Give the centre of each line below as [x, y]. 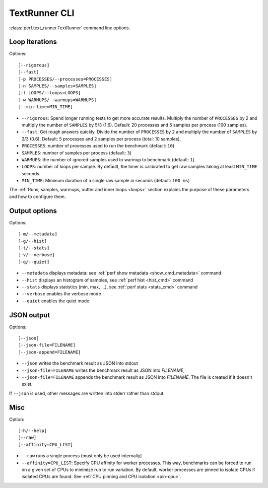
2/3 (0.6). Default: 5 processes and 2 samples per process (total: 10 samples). [101, 139]
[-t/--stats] [34, 248]
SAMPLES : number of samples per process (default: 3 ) [76, 153]
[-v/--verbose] [36, 255]
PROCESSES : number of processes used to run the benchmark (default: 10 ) [98, 146]
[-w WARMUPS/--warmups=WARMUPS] [57, 100]
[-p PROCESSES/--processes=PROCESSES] [65, 79]
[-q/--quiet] [34, 262]
